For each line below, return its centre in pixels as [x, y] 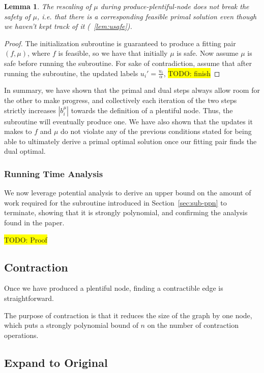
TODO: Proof [26, 239]
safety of [17, 16]
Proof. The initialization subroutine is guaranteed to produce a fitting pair [120, 43]
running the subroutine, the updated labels [71, 73]
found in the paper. [34, 222]
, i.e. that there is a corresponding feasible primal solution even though [147, 16]
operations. [21, 335]
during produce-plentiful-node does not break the [175, 6]
